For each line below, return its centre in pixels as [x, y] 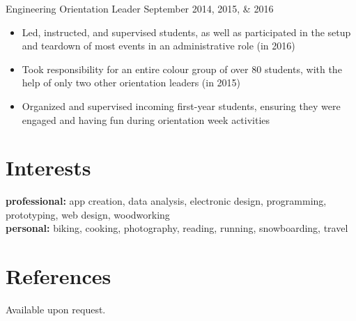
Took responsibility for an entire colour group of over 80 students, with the [182, 69]
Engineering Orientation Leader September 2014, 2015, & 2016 [140, 8]
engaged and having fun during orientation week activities [146, 119]
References [59, 276]
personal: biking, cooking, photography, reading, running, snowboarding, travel [177, 228]
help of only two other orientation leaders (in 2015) [131, 83]
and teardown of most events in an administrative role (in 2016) [158, 46]
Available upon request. [56, 310]
